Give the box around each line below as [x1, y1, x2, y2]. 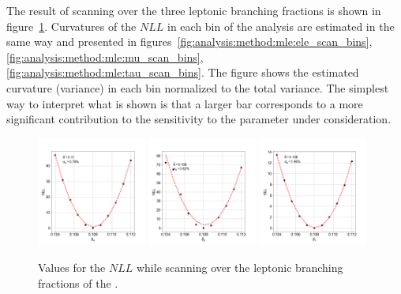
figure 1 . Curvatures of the [6, 17, 137, 34]
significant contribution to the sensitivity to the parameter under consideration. [6, 111, 392, 127]
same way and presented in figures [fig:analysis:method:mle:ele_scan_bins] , [6, 33, 373, 50]
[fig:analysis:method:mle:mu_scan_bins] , [6, 48, 204, 65]
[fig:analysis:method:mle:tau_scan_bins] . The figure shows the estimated [6, 64, 359, 81]
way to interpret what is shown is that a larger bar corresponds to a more [6, 95, 363, 111]
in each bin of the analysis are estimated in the [167, 17, 395, 34]
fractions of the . [38, 274, 118, 291]
